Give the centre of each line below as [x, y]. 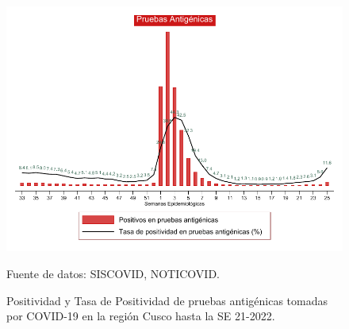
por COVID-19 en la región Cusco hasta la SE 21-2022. [141, 316]
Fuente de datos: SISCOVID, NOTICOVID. [113, 273]
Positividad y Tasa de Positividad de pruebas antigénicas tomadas [167, 300]
